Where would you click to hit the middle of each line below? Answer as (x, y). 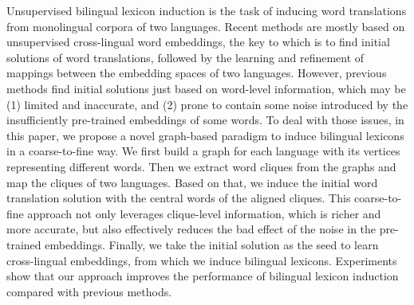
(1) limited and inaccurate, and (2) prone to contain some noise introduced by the (207, 104)
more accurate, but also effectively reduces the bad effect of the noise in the (191, 229)
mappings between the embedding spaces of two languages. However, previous (197, 73)
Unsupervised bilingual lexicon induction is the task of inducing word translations (207, 10)
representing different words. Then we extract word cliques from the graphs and (201, 166)
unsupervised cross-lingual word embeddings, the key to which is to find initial (198, 42)
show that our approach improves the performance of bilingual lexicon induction (203, 276)
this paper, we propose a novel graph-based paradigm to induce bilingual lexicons (205, 135)
